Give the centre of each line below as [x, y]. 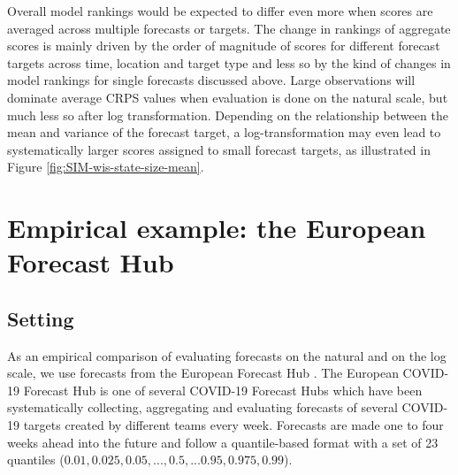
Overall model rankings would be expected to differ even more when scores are [220, 11]
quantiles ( [36, 460]
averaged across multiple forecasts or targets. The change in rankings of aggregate [229, 28]
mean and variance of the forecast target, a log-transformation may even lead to [224, 132]
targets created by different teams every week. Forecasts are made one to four [233, 425]
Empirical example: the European [217, 228]
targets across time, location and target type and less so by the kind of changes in [229, 62]
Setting [41, 318]
